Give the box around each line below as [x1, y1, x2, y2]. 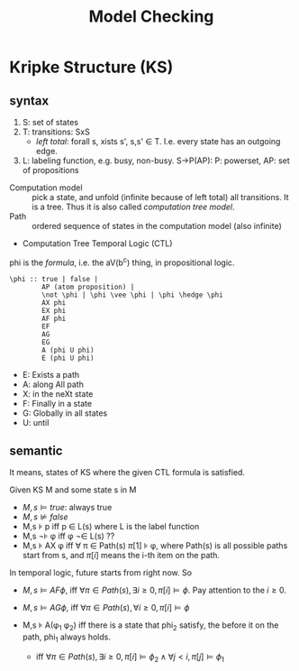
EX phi [41, 306, 67, 315]
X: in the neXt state [22, 388, 94, 399]
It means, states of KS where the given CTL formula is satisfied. [9, 467, 246, 478]
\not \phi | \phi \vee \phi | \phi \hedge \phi [41, 290, 223, 299]
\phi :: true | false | [9, 274, 99, 283]
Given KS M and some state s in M [9, 484, 137, 495]
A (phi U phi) [41, 345, 95, 354]
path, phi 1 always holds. [22, 631, 111, 645]
